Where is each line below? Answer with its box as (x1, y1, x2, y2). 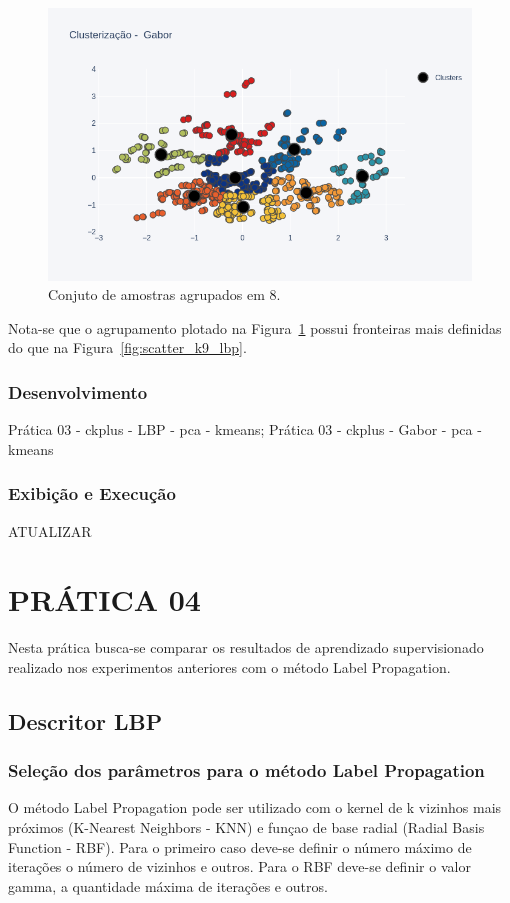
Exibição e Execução (8, 481, 176, 506)
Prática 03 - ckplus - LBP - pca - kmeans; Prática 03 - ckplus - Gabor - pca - (8, 419, 482, 440)
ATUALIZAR (8, 520, 92, 541)
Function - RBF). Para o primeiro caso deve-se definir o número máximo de (8, 836, 472, 857)
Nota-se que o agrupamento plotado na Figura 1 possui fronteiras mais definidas (8, 317, 502, 338)
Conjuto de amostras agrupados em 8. (48, 284, 281, 305)
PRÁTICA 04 (8, 579, 201, 620)
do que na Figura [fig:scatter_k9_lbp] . (8, 337, 247, 358)
